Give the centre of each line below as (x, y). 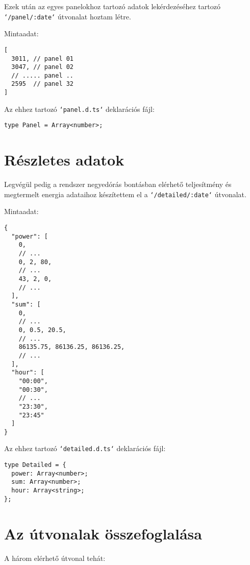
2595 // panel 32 (43, 84)
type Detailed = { (35, 465)
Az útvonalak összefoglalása (103, 533)
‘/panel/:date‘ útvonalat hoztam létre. (68, 16)
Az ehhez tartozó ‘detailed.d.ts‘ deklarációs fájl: (85, 448)
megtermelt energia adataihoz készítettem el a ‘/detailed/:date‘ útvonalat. (125, 194)
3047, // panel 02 (43, 67)
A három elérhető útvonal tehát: (55, 558)
